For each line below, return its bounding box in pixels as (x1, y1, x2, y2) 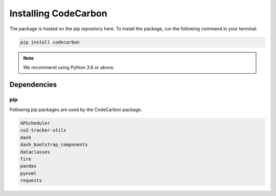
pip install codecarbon (20, 39, 80, 45)
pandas (20, 163, 37, 169)
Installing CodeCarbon (9, 8, 107, 19)
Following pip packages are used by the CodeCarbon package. (9, 106, 143, 113)
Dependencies (9, 80, 57, 89)
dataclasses (20, 149, 51, 155)
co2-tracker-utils (20, 127, 66, 133)
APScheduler (20, 120, 51, 126)
